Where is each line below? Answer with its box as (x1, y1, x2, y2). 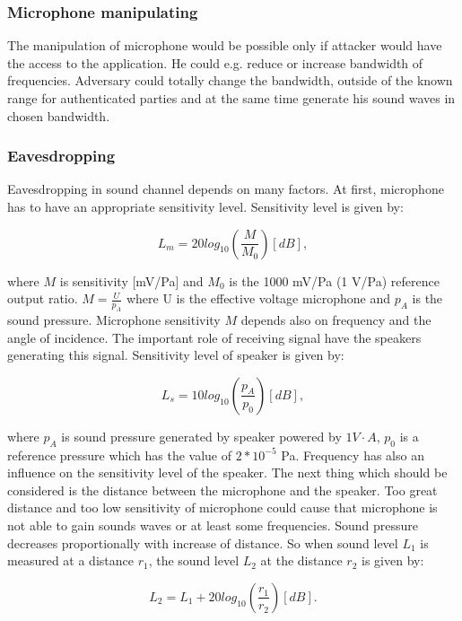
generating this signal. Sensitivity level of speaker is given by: (7, 345, 344, 364)
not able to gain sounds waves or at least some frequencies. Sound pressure (7, 515, 419, 534)
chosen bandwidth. (7, 106, 110, 125)
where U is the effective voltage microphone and (126, 289, 391, 308)
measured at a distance (7, 551, 134, 570)
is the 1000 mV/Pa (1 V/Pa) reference (229, 271, 440, 290)
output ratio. (7, 289, 78, 308)
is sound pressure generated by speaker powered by (61, 426, 342, 445)
